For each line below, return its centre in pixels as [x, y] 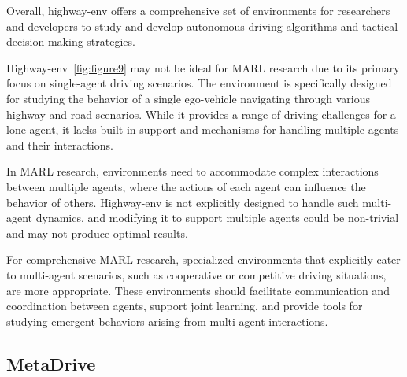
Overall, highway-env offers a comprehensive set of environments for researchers [198, 10]
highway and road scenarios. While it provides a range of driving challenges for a [201, 114]
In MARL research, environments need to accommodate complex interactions [192, 171]
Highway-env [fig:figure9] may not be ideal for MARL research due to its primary [203, 67]
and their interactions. [60, 144]
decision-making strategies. [71, 41]
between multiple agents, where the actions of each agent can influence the [186, 186]
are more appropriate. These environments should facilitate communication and [198, 290]
